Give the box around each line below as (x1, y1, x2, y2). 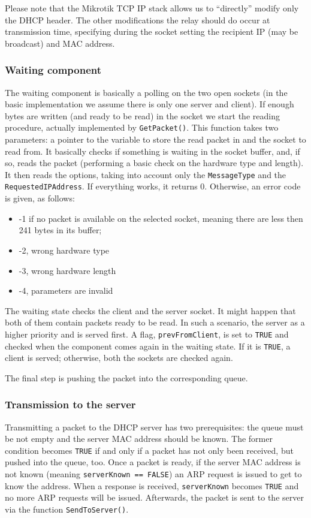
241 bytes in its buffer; (19, 224, 102, 236)
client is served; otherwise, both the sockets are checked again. (5, 351, 233, 364)
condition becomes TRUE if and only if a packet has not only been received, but (5, 444, 294, 456)
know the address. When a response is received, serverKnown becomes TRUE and (5, 479, 299, 492)
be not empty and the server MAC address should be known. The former (5, 432, 273, 445)
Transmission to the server (5, 397, 136, 412)
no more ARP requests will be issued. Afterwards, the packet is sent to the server (5, 491, 304, 504)
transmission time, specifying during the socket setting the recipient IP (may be (5, 25, 298, 38)
